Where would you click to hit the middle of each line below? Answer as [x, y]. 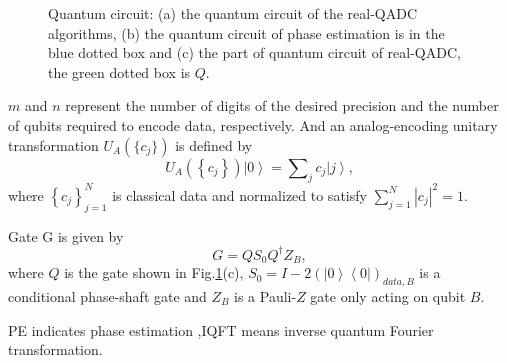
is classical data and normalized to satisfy [239, 194]
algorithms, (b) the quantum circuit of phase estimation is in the [246, 32]
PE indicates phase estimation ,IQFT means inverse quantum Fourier [221, 329]
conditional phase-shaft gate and [107, 296]
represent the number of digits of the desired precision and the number [282, 105]
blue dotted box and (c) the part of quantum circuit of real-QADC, [254, 52]
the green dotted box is [119, 71]
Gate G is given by [66, 235]
